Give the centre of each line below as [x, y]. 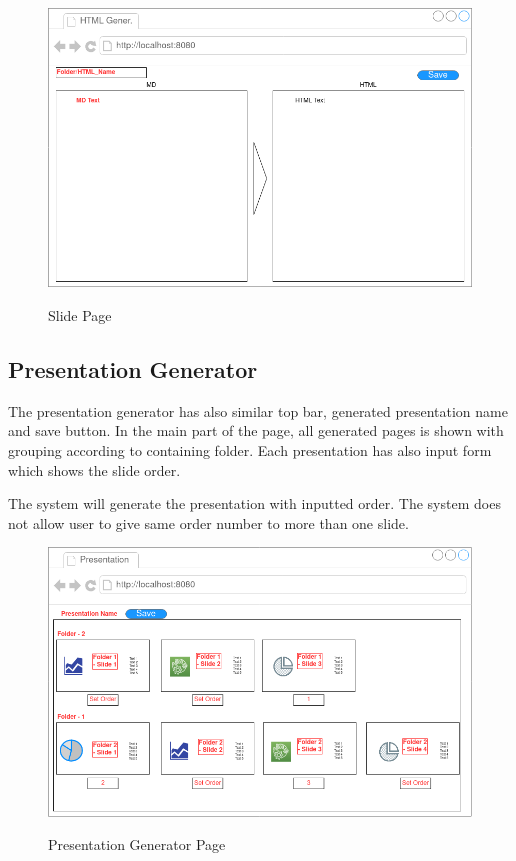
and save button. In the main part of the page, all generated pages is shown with [256, 430]
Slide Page [80, 314]
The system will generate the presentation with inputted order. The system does [254, 503]
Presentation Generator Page [137, 844]
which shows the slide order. [94, 469]
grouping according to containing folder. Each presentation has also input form [250, 449]
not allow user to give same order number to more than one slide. [208, 522]
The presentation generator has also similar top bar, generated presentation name [258, 410]
